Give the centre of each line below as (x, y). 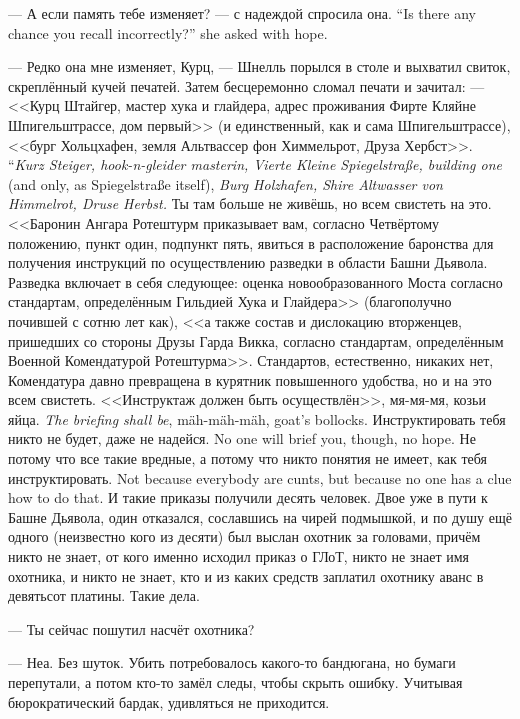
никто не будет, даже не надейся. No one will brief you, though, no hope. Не (242, 438)
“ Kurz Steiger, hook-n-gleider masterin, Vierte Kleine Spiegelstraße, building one (255, 164)
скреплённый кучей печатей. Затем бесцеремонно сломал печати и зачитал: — (246, 85)
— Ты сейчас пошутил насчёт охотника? (131, 628)
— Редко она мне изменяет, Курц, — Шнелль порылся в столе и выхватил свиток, (259, 66)
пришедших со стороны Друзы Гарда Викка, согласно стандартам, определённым (256, 340)
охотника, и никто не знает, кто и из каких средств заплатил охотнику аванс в (246, 575)
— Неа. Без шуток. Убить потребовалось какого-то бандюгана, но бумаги (232, 662)
